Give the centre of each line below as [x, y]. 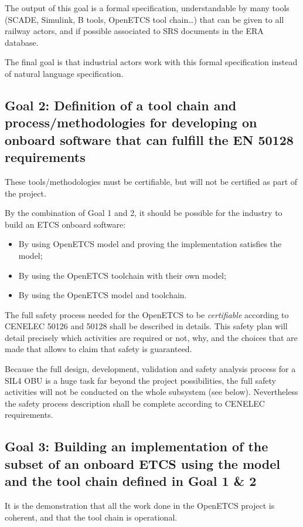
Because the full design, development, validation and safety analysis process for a [150, 369]
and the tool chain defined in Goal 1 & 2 [131, 481]
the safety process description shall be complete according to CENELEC [135, 403]
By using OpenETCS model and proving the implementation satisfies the [150, 244]
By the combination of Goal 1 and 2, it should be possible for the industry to [144, 213]
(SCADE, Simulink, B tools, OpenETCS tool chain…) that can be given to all [144, 19]
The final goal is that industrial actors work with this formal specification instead [151, 62]
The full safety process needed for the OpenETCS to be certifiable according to [147, 314]
